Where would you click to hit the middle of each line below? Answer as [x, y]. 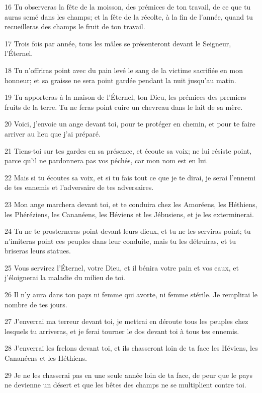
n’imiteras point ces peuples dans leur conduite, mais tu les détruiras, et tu [120, 241]
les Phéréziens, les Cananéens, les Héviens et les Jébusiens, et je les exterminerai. [129, 214]
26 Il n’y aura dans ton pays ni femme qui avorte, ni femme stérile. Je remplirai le [131, 294]
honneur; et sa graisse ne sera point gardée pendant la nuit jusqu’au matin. [120, 80]
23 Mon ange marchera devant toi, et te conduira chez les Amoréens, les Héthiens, [131, 204]
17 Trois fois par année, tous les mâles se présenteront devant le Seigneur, [118, 43]
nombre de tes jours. [36, 304]
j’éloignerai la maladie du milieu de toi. [65, 277]
